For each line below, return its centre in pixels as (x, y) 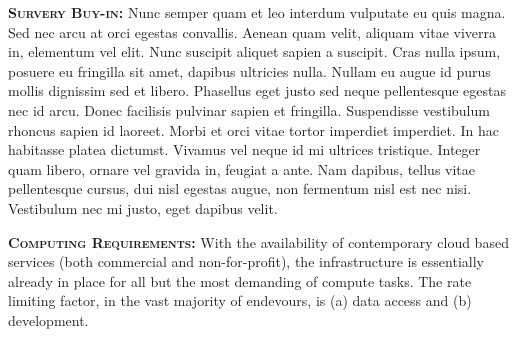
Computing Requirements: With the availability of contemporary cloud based (258, 241)
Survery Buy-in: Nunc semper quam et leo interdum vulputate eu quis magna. (257, 12)
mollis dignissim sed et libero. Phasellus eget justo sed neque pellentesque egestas (257, 90)
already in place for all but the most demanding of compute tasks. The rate (240, 280)
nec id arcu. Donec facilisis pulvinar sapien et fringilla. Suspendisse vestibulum (249, 109)
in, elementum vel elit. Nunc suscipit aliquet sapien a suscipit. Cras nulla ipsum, (254, 51)
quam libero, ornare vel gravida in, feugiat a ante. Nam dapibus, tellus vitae (242, 168)
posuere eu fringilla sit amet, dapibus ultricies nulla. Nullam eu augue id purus (249, 70)
